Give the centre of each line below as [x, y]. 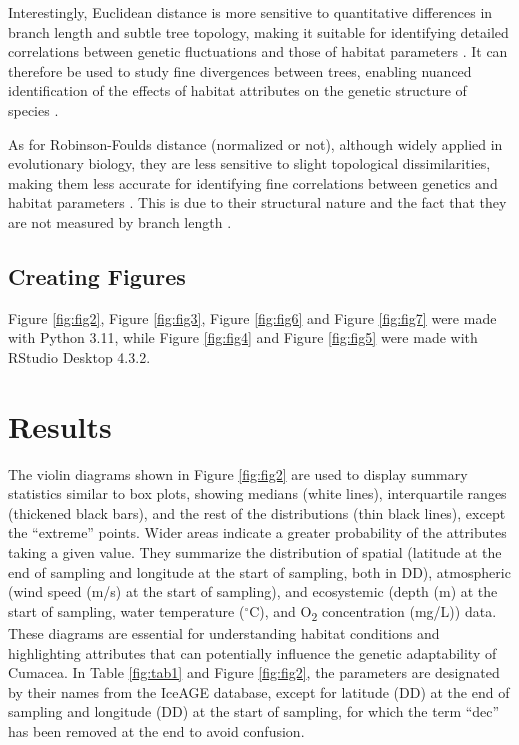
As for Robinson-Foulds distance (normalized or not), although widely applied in [255, 143]
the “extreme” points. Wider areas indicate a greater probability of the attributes [257, 532]
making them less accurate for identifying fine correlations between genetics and [253, 182]
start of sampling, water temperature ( [126, 610]
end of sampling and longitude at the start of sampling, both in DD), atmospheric [259, 571]
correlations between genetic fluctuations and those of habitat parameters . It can [258, 51]
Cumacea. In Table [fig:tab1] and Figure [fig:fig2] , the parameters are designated [254, 672]
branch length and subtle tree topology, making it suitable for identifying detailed [258, 31]
